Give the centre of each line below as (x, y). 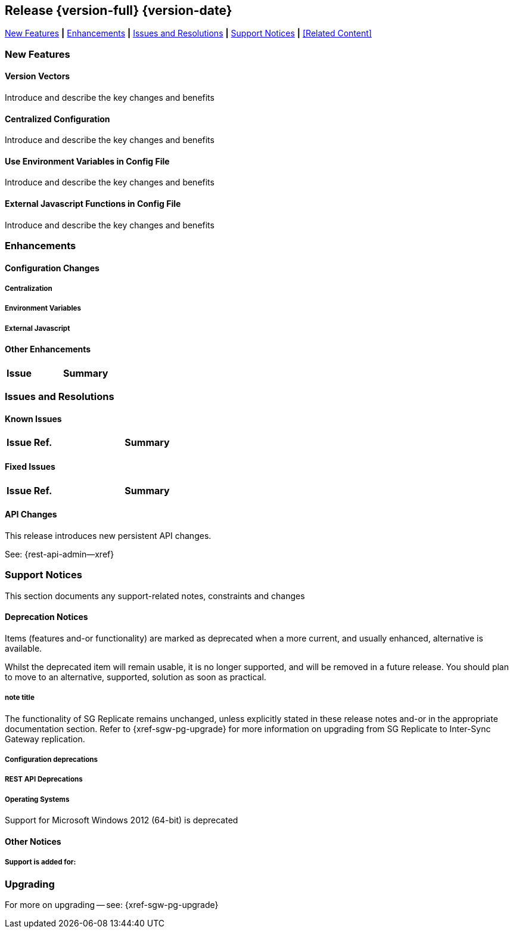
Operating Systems (37, 799)
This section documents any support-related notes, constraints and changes (155, 596)
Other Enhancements (48, 349)
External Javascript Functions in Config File (93, 204)
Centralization (29, 289)
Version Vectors (38, 76)
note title (20, 698)
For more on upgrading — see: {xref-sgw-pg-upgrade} (112, 904)
